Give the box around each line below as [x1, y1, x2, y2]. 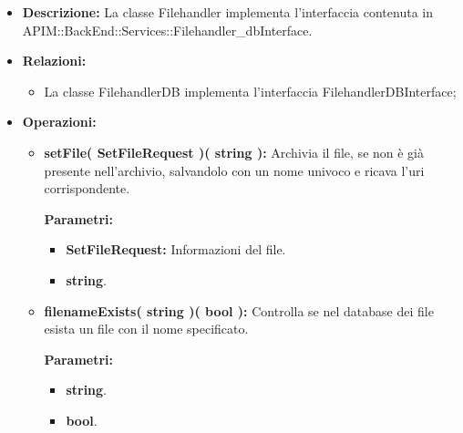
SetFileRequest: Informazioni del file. [66, 240, 286, 259]
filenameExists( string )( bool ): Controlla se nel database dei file [44, 301, 434, 320]
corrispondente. [44, 179, 130, 198]
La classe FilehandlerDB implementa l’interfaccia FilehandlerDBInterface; [44, 81, 457, 100]
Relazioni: [22, 51, 87, 70]
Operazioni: [22, 112, 97, 131]
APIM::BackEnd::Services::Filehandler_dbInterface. [22, 20, 313, 39]
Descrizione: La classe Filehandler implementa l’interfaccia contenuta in [22, 3, 433, 21]
